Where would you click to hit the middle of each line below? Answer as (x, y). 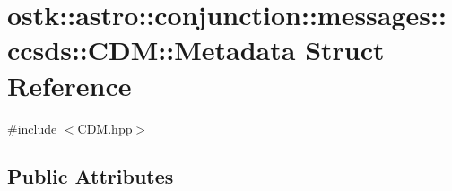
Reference (70, 85)
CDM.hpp (105, 128)
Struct (345, 50)
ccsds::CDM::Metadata (152, 50)
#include (32, 128)
